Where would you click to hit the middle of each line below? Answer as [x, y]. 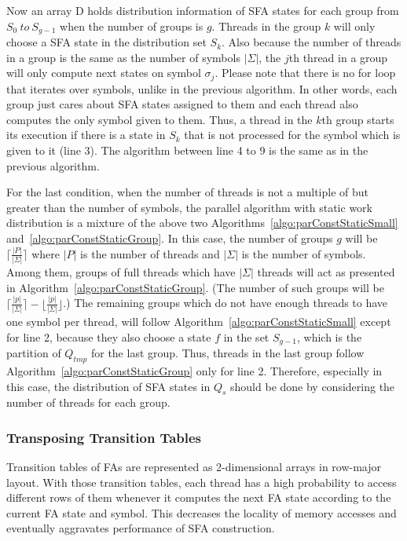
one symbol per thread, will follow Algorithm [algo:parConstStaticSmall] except [199, 322]
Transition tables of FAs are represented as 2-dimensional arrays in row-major [194, 467]
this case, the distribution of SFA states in [108, 386]
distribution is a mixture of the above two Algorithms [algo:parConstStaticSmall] [202, 223]
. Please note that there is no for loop [305, 73]
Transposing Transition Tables [104, 437]
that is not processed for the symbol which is [292, 135]
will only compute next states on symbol [104, 73]
